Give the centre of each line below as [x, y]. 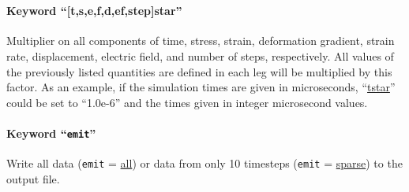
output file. [33, 178]
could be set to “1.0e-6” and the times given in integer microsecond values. [187, 102]
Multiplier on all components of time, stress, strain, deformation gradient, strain [201, 41]
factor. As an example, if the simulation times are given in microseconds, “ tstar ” [201, 87]
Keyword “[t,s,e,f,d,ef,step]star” [94, 11]
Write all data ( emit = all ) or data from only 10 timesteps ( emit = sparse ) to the [204, 163]
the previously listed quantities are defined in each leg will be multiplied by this [199, 71]
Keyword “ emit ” [51, 133]
